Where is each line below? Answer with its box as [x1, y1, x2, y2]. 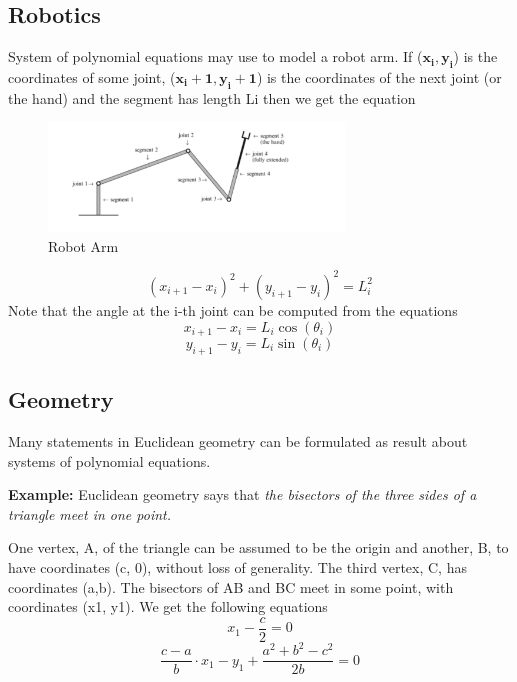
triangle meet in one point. [8, 503, 171, 524]
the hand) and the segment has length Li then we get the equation [8, 87, 416, 108]
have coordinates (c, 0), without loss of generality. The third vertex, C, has [8, 556, 467, 577]
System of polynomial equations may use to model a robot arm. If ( [8, 46, 423, 67]
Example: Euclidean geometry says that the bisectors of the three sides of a [8, 484, 477, 505]
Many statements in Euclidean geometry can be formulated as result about [8, 431, 468, 452]
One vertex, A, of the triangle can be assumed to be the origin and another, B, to [8, 537, 509, 558]
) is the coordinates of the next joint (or [256, 67, 502, 87]
